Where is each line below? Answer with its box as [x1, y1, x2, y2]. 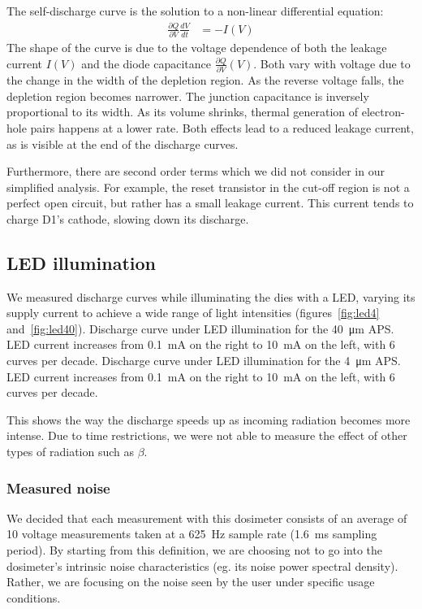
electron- [361, 103, 405, 120]
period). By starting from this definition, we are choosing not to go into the [6, 542, 382, 559]
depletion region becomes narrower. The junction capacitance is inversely [6, 87, 369, 104]
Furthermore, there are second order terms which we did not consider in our [6, 163, 385, 180]
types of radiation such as [6, 443, 134, 460]
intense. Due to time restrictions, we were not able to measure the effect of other [6, 427, 407, 444]
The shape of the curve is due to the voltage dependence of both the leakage [6, 39, 387, 56]
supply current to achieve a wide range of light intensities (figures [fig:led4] [6, 304, 380, 321]
